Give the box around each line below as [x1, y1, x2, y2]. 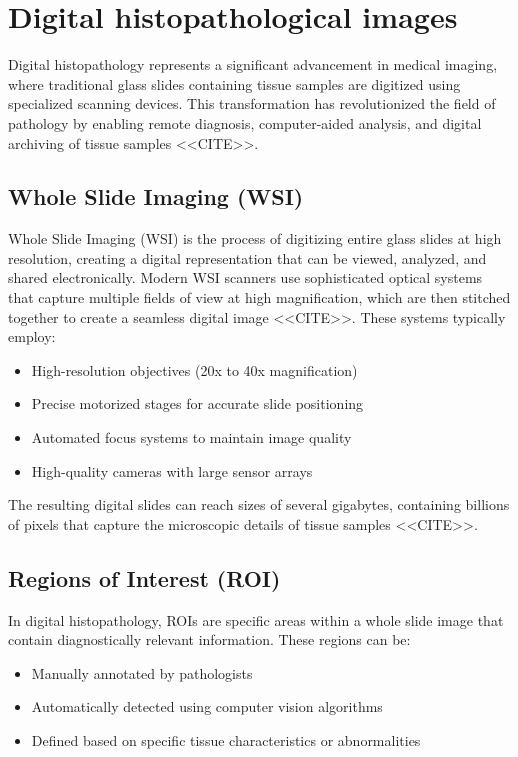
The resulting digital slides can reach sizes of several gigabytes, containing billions [8, 494, 510, 515]
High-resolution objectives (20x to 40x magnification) [31, 359, 358, 380]
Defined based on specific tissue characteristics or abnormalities [31, 730, 421, 750]
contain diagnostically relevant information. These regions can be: [8, 629, 411, 650]
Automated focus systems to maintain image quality [31, 427, 352, 448]
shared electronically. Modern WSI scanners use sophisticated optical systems [8, 267, 483, 288]
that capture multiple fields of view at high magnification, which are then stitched [8, 287, 511, 308]
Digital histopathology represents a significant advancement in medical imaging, [8, 54, 498, 75]
